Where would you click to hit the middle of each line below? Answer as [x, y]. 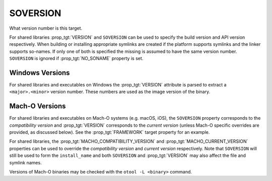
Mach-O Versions [38, 106]
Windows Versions [40, 73]
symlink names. [26, 162]
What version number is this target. [46, 28]
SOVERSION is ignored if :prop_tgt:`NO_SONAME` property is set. [76, 58]
